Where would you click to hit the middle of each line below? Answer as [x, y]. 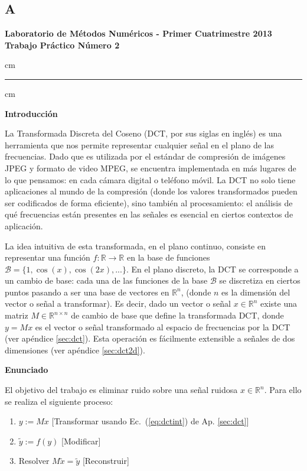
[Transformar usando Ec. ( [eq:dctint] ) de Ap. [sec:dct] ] [150, 421]
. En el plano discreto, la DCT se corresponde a [212, 269]
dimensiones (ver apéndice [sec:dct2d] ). [75, 350]
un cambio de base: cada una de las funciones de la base [106, 280]
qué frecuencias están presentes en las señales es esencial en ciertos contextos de [149, 214]
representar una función [48, 257]
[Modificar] [81, 441]
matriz [17, 315]
